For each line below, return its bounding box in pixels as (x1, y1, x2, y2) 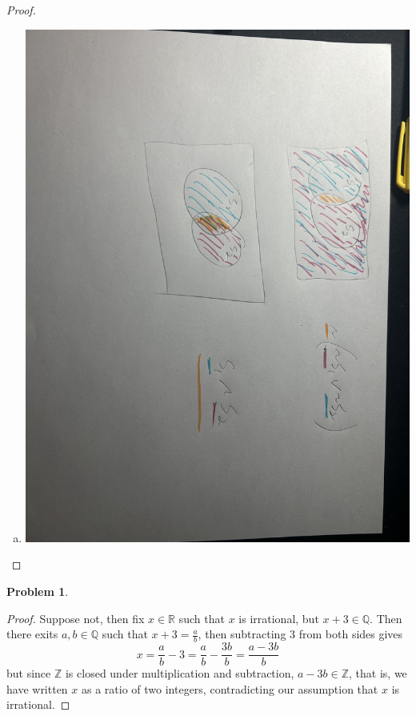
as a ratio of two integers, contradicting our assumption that (81, 680, 378, 697)
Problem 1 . (6, 583, 69, 600)
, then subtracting (198, 625, 286, 642)
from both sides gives (298, 625, 403, 642)
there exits (6, 625, 58, 642)
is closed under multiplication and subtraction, (65, 665, 294, 682)
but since (6, 665, 51, 682)
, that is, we (349, 665, 407, 682)
